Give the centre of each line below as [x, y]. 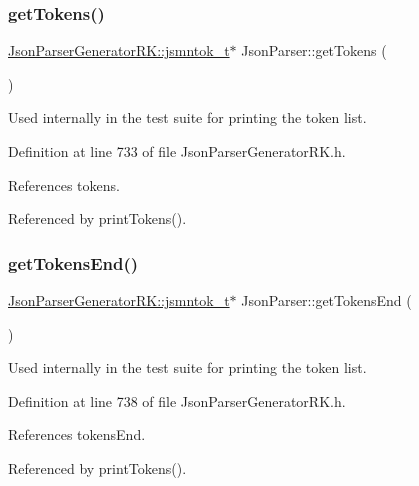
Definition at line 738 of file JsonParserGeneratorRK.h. [177, 400]
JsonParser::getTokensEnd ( [326, 300]
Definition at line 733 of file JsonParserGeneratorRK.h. [177, 151]
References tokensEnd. [77, 434]
